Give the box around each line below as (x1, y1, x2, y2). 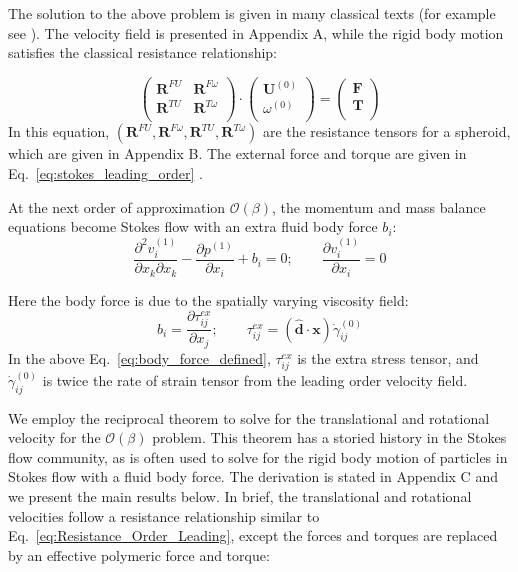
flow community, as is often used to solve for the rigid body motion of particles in (8, 446, 508, 467)
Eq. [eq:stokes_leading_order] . (8, 163, 203, 183)
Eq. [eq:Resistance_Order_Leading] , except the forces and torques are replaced (8, 525, 498, 546)
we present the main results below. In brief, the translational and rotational (8, 486, 472, 507)
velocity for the (8, 427, 101, 448)
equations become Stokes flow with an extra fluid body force (8, 216, 378, 237)
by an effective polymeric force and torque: (8, 544, 270, 565)
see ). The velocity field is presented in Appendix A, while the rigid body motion (8, 22, 504, 43)
